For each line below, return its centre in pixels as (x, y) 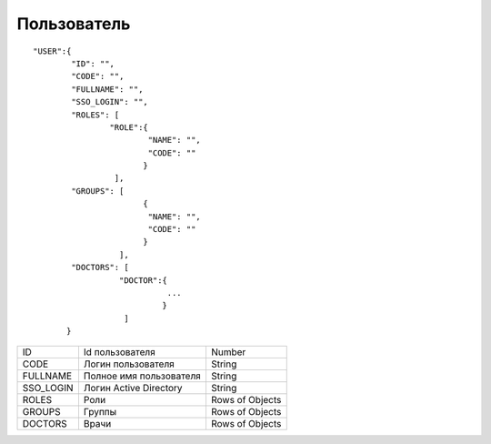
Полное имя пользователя (142, 376)
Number (228, 352)
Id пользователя (120, 352)
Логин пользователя (129, 364)
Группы (100, 411)
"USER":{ (52, 51)
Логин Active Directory (133, 388)
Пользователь (74, 24)
